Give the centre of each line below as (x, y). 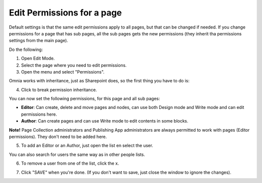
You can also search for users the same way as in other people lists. (77, 154)
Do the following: (26, 49)
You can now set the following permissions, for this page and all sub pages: (84, 99)
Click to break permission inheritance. (59, 90)
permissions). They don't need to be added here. (58, 137)
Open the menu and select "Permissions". (63, 72)
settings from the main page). (39, 41)
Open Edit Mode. (38, 59)
